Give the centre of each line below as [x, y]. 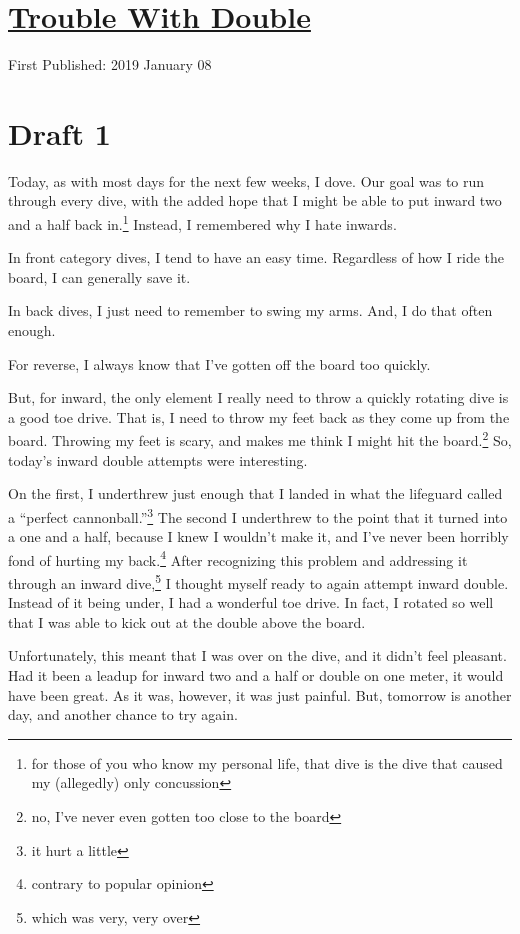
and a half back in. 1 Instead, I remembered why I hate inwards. [202, 222]
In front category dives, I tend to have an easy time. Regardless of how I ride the [256, 257]
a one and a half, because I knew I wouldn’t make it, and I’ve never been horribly [258, 536]
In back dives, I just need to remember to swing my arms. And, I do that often [250, 310]
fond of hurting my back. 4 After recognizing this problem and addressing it [238, 558]
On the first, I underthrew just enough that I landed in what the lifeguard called [255, 493]
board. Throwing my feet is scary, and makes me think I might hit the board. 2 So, [260, 439]
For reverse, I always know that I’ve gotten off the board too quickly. [219, 363]
